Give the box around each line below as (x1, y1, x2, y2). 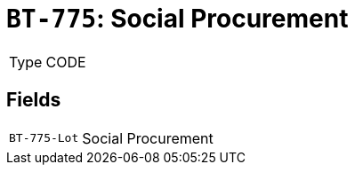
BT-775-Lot (9, 131, 79, 145)
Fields (6, 89, 61, 112)
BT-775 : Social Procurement (6, 4, 349, 34)
